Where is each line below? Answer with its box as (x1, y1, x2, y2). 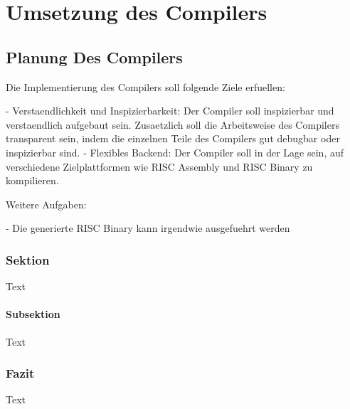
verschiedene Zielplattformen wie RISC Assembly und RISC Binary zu (6, 159, 313, 174)
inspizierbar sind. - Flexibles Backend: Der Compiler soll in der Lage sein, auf (6, 144, 344, 159)
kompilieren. (6, 173, 59, 188)
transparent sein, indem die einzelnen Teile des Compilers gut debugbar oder (6, 131, 340, 146)
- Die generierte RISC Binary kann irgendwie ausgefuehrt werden (6, 221, 290, 235)
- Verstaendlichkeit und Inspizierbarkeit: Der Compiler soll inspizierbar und (6, 103, 334, 118)
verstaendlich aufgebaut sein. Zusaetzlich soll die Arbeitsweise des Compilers (6, 117, 339, 132)
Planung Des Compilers (6, 46, 183, 68)
